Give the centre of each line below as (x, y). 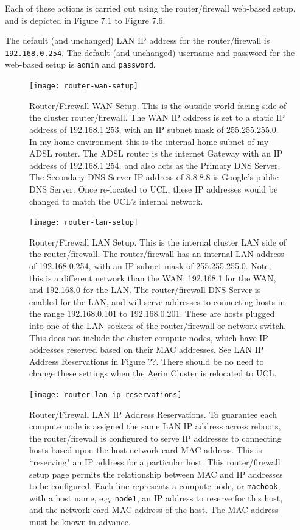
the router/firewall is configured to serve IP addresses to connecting (155, 438)
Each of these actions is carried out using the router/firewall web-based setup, (150, 8)
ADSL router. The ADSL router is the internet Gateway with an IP (156, 153)
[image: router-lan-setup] (84, 223)
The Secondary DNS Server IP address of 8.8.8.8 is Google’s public (154, 177)
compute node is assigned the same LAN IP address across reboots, (155, 426)
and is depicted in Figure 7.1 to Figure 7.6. (85, 20)
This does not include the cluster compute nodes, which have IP (149, 337)
